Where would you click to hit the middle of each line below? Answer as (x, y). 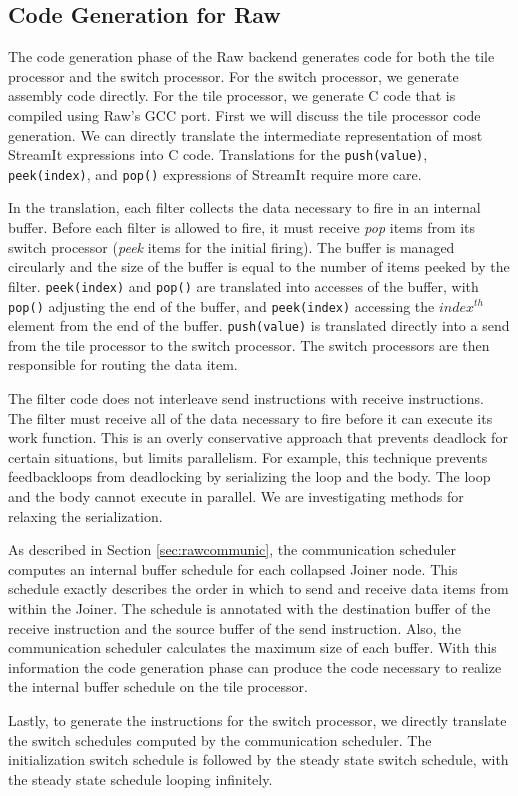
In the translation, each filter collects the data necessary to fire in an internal (244, 207)
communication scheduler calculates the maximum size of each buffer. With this (252, 647)
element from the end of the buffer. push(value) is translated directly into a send (259, 325)
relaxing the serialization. (85, 515)
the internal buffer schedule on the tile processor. (158, 686)
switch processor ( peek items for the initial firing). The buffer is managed (231, 246)
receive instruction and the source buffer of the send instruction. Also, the (234, 627)
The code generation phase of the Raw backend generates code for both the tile (251, 56)
